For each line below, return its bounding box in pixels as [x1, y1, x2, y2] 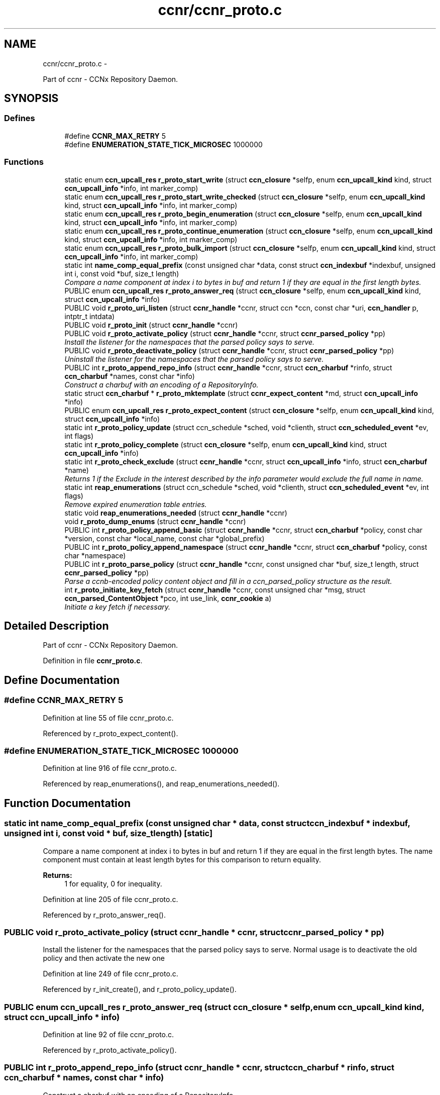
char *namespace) [64, 551, 126, 560]
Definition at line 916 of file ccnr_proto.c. [43, 764, 177, 773]
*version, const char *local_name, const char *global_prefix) [64, 534, 265, 543]
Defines [4, 113, 35, 124]
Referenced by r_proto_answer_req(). [43, 910, 166, 919]
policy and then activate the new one [43, 954, 165, 963]
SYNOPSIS [4, 92, 59, 105]
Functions [4, 157, 44, 167]
